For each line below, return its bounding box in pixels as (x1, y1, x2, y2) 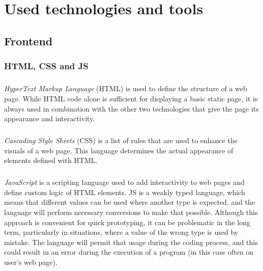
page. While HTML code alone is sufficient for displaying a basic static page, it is (4, 93, 258, 103)
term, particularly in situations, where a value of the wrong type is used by (4, 227, 239, 237)
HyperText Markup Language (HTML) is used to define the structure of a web (4, 83, 247, 94)
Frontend (4, 33, 53, 48)
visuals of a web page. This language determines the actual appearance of (4, 145, 233, 155)
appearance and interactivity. (4, 113, 95, 124)
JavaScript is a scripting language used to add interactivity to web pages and (4, 177, 245, 187)
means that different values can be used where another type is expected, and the (4, 197, 255, 207)
